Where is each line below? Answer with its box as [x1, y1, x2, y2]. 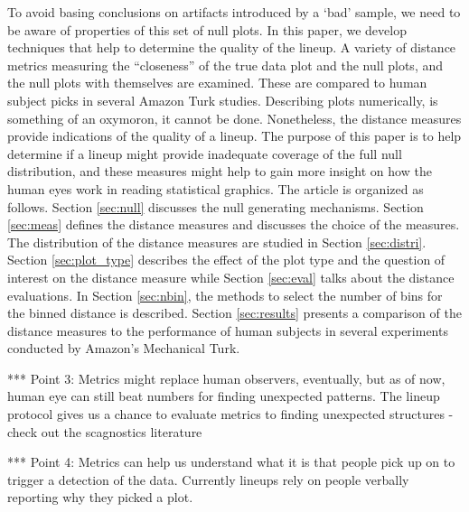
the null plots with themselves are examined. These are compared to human [7, 73, 427, 92]
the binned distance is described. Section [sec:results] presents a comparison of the [7, 303, 462, 322]
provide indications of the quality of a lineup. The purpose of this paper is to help [7, 126, 462, 145]
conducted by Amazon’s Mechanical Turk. [7, 339, 240, 358]
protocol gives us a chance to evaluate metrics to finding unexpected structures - [7, 405, 454, 424]
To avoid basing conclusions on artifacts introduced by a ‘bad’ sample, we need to [7, 3, 461, 21]
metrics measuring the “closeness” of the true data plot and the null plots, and [7, 55, 444, 74]
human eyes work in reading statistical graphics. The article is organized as [7, 179, 424, 198]
